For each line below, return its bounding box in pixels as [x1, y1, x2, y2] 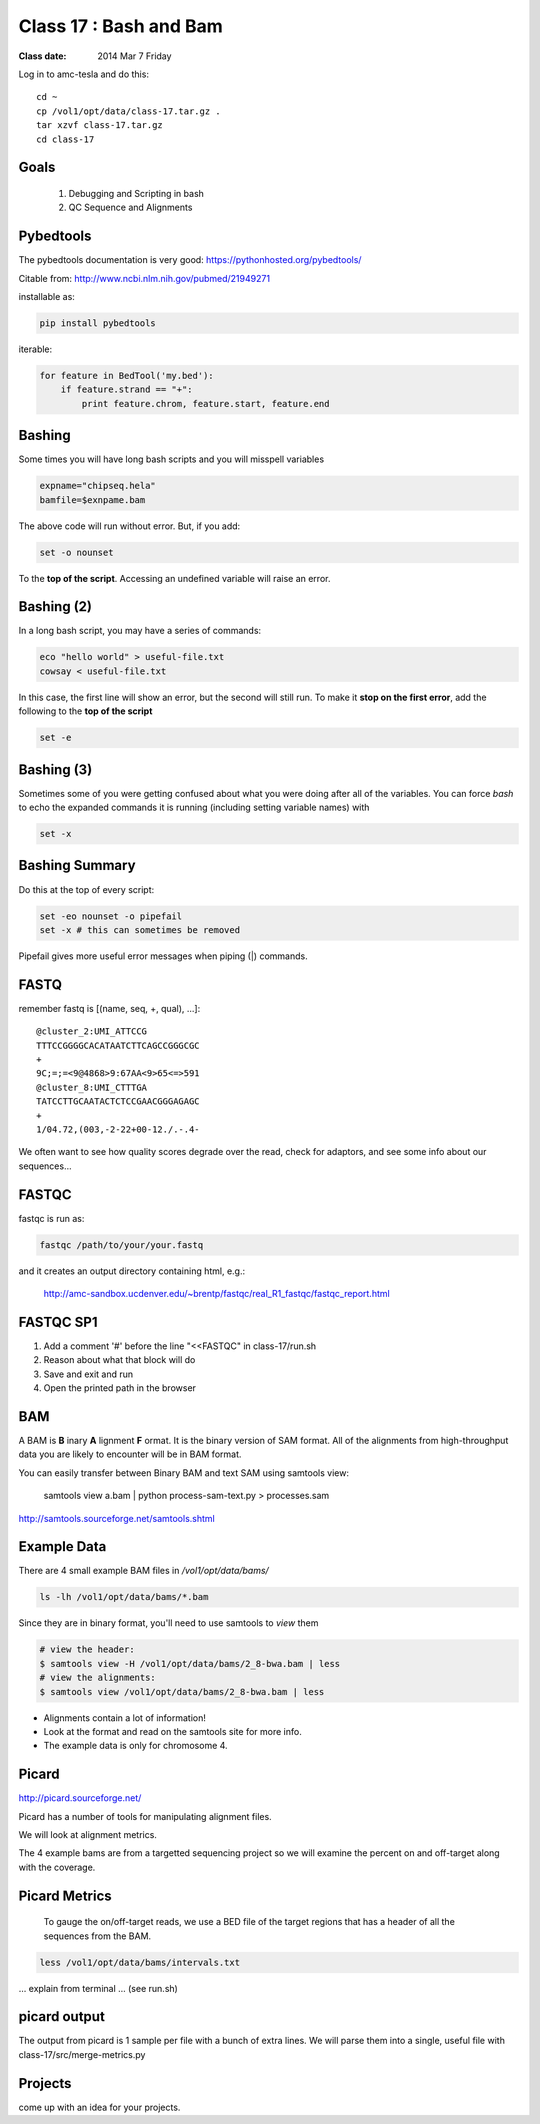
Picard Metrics [18, 1887, 112, 1904]
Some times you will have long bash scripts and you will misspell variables [18, 453, 325, 465]
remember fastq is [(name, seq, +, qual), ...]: [18, 1002, 201, 1014]
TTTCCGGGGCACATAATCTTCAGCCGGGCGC [36, 1040, 200, 1051]
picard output [18, 2008, 105, 2025]
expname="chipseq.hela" [39, 480, 157, 492]
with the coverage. [18, 1861, 96, 1873]
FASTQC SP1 [18, 1313, 98, 1330]
